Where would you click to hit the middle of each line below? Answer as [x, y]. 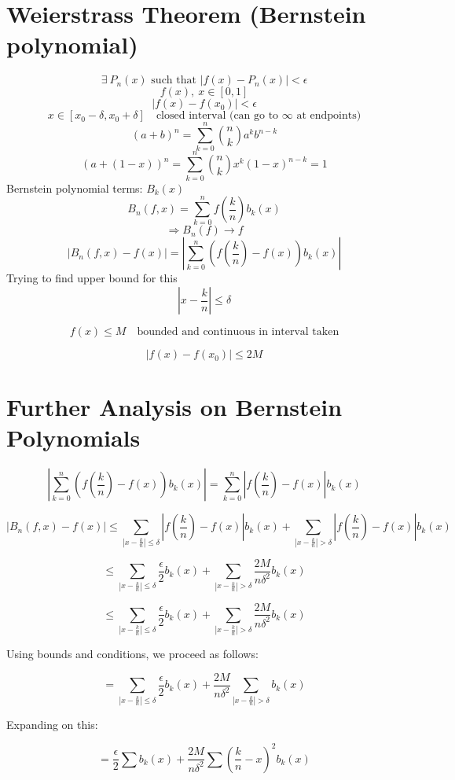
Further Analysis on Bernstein [174, 407]
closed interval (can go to [217, 116]
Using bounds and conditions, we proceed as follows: [132, 654]
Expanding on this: [52, 724]
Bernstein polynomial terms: [75, 188]
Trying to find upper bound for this [92, 278]
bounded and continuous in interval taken [238, 332]
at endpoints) [329, 116]
